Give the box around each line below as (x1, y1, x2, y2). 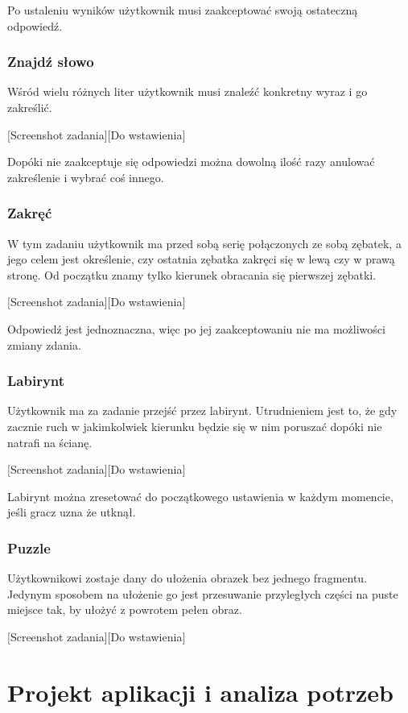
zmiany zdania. (7, 336, 81, 353)
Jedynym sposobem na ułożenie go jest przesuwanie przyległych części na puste (7, 585, 398, 602)
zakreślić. (7, 99, 52, 115)
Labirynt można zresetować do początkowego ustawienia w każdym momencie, (7, 487, 394, 504)
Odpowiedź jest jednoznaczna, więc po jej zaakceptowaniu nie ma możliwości (7, 320, 385, 337)
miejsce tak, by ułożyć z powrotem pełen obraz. (7, 601, 242, 618)
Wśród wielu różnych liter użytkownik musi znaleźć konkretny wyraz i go (7, 83, 368, 100)
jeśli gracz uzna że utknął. (7, 504, 136, 520)
